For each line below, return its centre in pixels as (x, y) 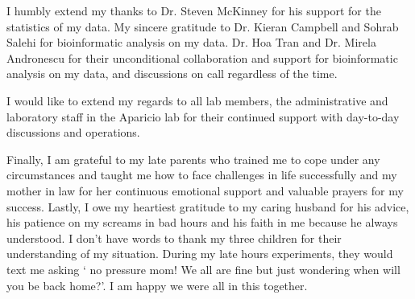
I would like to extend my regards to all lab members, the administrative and (197, 100)
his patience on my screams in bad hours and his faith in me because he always (202, 222)
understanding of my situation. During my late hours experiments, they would (200, 254)
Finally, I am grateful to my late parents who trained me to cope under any (193, 159)
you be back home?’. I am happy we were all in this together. (157, 285)
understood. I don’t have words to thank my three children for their (174, 238)
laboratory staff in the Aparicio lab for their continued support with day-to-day (203, 116)
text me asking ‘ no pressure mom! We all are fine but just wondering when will (203, 269)
